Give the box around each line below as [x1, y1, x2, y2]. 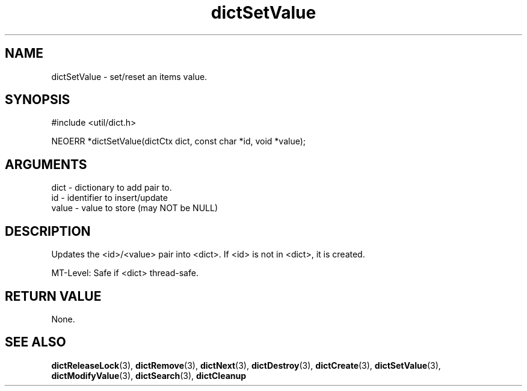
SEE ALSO [5, 334, 66, 350]
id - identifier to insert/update [51, 192, 168, 203]
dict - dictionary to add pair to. [51, 182, 172, 193]
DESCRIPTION [5, 223, 91, 239]
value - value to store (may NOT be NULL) [51, 203, 218, 214]
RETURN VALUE [5, 288, 102, 304]
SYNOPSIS [5, 92, 70, 108]
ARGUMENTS [5, 156, 87, 172]
